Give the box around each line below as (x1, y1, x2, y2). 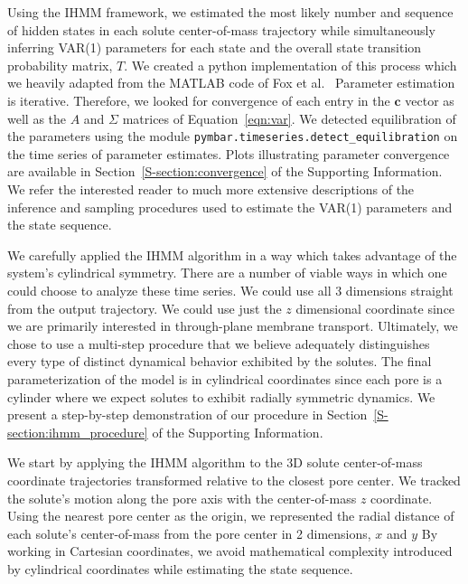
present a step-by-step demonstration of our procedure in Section (7, 405, 368, 424)
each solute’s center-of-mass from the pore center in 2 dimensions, (7, 523, 371, 542)
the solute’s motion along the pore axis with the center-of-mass (7, 488, 357, 507)
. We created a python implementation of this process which (124, 55, 457, 74)
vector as (405, 90, 454, 109)
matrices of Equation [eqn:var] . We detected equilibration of (122, 108, 456, 127)
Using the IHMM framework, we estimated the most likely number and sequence (7, 3, 454, 21)
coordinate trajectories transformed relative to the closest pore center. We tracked (7, 470, 461, 489)
